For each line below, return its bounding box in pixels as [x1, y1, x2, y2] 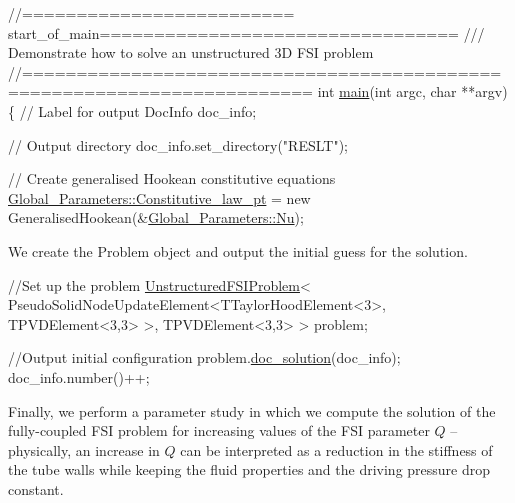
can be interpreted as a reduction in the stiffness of [180, 439, 493, 460]
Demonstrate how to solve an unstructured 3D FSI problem [8, 42, 374, 63]
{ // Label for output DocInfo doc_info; [8, 100, 257, 121]
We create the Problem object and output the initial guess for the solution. [8, 240, 468, 261]
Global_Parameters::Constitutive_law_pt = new [8, 187, 311, 208]
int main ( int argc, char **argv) [317, 81, 508, 102]
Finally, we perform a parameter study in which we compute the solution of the [8, 400, 496, 421]
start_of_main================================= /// [8, 22, 485, 43]
